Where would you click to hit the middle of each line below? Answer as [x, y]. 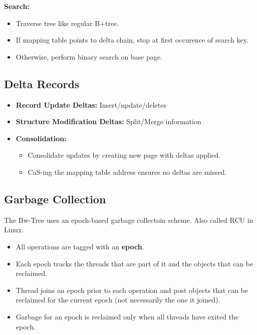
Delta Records [42, 83]
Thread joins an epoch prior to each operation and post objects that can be [132, 290]
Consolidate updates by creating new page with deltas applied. [124, 155]
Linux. [14, 230]
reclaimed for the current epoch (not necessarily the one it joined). [118, 300]
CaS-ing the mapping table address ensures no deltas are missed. [127, 172]
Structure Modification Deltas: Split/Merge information [108, 121]
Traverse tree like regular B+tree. [67, 23]
